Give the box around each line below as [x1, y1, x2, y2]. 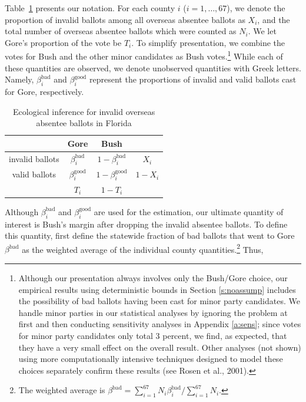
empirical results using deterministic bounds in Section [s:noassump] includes [18, 283, 296, 295]
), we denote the [227, 2, 285, 14]
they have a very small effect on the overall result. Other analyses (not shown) [18, 341, 301, 353]
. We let [248, 25, 277, 37]
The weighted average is [18, 384, 105, 396]
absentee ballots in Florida [36, 117, 132, 129]
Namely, [5, 73, 34, 85]
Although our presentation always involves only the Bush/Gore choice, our [18, 272, 288, 284]
